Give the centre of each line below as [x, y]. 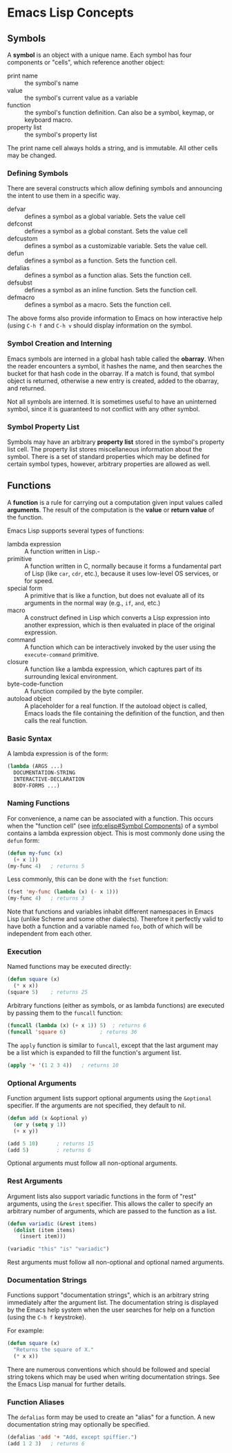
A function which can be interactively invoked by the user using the [120, 647]
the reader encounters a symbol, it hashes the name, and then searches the [115, 366]
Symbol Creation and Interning [60, 344]
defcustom [22, 239]
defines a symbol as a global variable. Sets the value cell [105, 217]
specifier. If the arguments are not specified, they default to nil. [97, 1105]
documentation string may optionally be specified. [78, 1425]
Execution [25, 952]
